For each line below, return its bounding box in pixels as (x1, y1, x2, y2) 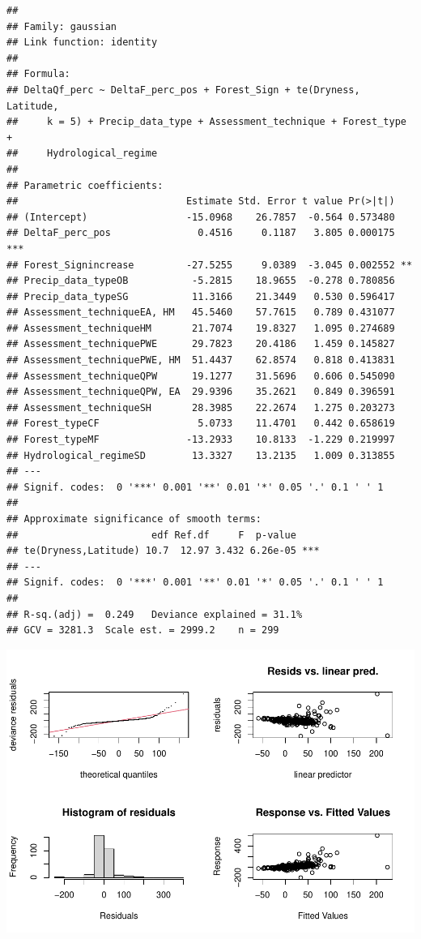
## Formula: (6, 68, 70, 80)
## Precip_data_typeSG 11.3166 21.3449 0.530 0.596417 (6, 290, 395, 302)
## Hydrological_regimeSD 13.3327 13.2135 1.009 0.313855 (6, 449, 395, 461)
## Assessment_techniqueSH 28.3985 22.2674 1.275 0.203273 (6, 401, 395, 414)
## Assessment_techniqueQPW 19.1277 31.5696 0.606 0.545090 (6, 370, 395, 382)
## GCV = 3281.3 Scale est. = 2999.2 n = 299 (6, 624, 279, 637)
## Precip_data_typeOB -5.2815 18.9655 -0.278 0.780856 (6, 275, 395, 287)
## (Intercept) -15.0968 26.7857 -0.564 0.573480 (6, 211, 395, 223)
